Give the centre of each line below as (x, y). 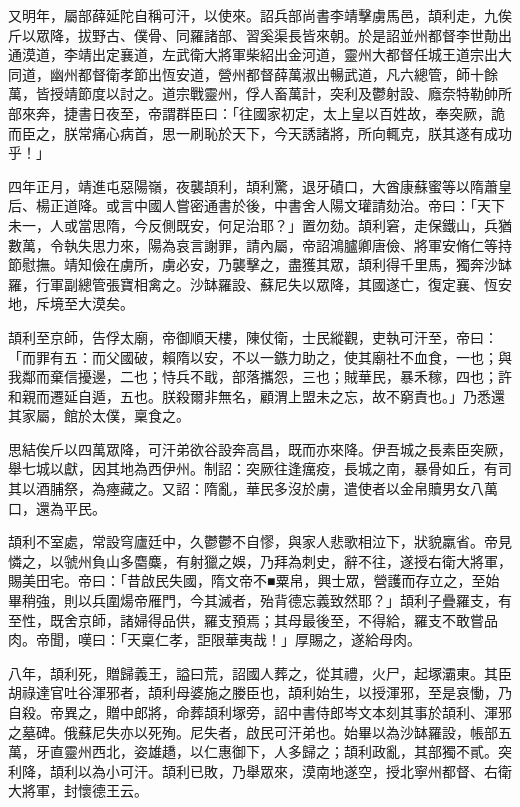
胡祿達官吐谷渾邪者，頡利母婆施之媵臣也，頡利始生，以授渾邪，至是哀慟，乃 (260, 692)
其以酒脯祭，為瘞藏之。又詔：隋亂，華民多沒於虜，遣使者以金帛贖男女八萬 (253, 488)
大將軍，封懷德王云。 (78, 790)
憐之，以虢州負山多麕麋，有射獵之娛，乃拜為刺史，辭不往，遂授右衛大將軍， (260, 560)
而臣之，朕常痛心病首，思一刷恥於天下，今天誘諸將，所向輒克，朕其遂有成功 (260, 132)
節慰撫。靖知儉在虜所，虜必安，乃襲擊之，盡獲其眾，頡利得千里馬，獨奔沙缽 (260, 264)
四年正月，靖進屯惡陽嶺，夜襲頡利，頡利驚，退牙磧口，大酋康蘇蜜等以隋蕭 (253, 185)
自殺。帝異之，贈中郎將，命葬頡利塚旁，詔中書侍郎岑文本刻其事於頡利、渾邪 (260, 712)
